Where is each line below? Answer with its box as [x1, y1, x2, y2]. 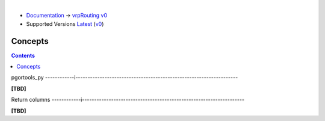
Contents [11, 52, 36, 59]
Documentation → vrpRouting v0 [26, 12, 108, 19]
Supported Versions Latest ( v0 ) [26, 20, 104, 27]
